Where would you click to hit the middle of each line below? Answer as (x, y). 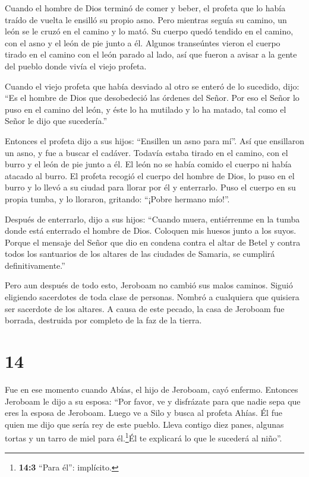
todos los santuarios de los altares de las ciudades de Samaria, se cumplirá (140, 254)
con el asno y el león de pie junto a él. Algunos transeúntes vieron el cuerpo (143, 42)
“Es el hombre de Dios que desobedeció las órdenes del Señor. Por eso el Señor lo (152, 98)
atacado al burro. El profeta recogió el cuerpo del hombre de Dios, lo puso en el (150, 175)
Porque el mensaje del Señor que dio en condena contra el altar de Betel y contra (153, 242)
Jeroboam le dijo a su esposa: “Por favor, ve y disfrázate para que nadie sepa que (153, 401)
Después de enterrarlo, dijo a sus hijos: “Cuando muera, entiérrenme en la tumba (152, 219)
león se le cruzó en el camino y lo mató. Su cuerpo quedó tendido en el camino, (149, 31)
